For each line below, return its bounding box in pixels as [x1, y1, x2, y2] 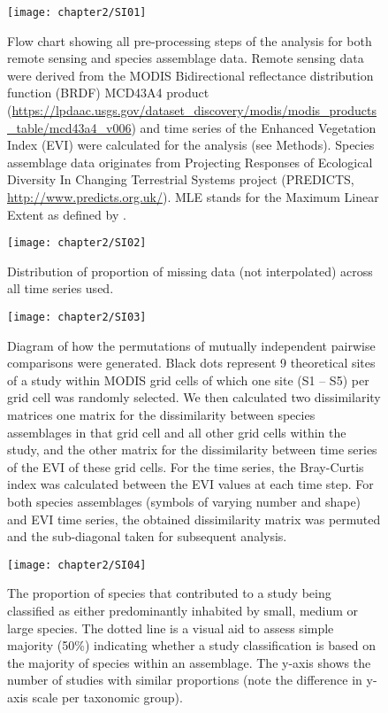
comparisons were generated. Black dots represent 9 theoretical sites [7, 353, 376, 372]
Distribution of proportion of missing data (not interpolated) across [7, 261, 373, 280]
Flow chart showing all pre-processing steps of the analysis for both [7, 31, 372, 50]
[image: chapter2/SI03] [7, 311, 147, 324]
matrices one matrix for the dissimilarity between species [7, 406, 316, 424]
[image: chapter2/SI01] [7, 6, 147, 19]
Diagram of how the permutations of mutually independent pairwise [7, 336, 376, 354]
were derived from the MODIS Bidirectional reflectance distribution [7, 66, 374, 84]
